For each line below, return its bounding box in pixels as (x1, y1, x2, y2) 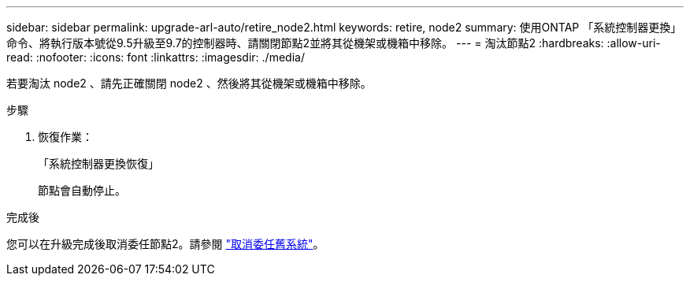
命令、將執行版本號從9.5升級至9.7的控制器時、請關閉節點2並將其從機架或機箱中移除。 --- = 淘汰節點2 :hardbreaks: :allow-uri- (6, 36, 661, 50)
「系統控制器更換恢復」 (38, 157, 159, 170)
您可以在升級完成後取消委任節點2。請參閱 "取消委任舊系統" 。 (6, 237, 325, 250)
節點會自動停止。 (38, 184, 126, 197)
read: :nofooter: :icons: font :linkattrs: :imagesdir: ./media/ (6, 50, 305, 64)
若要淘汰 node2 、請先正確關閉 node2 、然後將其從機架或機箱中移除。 (6, 76, 372, 90)
